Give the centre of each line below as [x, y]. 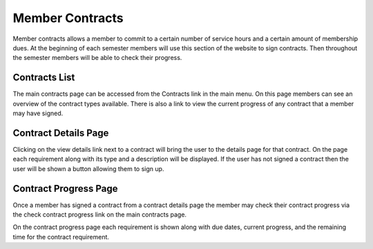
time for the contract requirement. [61, 237]
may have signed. [38, 113]
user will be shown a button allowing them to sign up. [88, 168]
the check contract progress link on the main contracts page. [99, 215]
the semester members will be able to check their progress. [97, 58]
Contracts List [44, 78]
